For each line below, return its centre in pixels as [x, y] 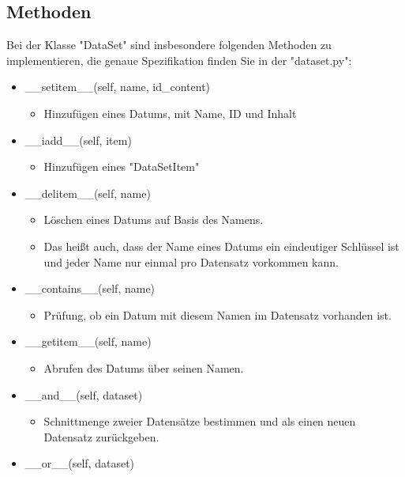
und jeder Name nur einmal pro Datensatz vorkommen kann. [191, 261]
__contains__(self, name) [90, 288]
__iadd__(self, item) [78, 140]
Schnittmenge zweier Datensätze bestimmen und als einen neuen [200, 421]
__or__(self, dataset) [80, 463]
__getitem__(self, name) [88, 341]
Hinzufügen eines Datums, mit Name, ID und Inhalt [170, 113]
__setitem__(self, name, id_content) [118, 87]
